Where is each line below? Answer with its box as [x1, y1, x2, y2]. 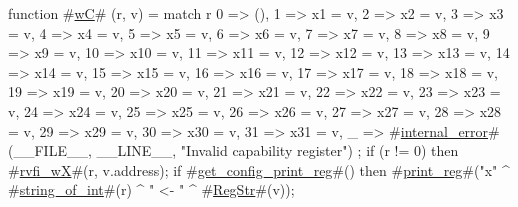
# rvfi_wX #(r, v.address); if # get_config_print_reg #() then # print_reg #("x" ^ [8, 159, 510, 180]
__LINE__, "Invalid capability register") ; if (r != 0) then [96, 140, 459, 161]
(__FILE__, [8, 140, 92, 161]
